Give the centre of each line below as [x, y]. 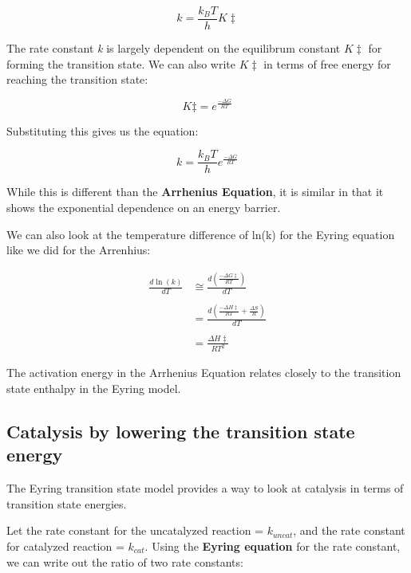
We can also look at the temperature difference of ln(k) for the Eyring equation [201, 234]
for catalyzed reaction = [65, 546]
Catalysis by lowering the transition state [181, 432]
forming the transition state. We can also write [121, 63]
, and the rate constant [349, 530]
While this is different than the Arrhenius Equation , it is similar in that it [195, 192]
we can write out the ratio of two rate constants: [125, 561]
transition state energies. [67, 503]
